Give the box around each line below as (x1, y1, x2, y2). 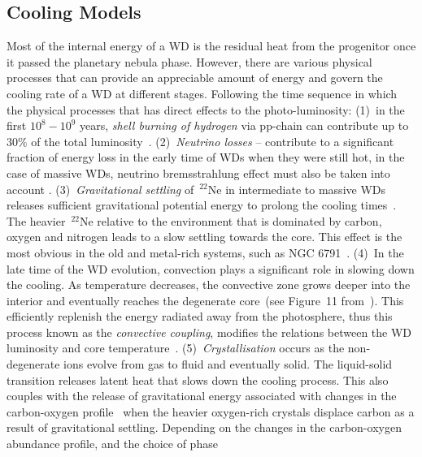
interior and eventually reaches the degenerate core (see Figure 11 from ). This (7, 291, 404, 308)
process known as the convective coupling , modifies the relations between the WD (7, 323, 412, 340)
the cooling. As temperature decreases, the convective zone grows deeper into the (7, 276, 411, 293)
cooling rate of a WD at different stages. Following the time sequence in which (7, 84, 398, 101)
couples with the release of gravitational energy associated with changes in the (7, 387, 397, 404)
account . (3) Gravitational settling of (7, 180, 194, 197)
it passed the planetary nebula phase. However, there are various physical (7, 53, 372, 70)
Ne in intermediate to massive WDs (207, 180, 385, 197)
